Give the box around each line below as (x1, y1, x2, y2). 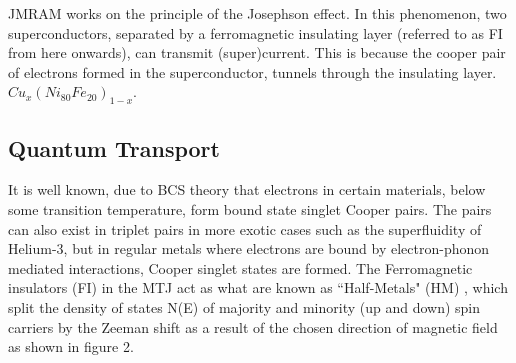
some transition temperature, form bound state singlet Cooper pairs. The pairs (8, 198, 492, 219)
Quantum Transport (8, 132, 220, 163)
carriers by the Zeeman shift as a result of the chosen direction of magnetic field (8, 316, 498, 337)
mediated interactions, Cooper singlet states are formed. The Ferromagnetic (8, 257, 473, 278)
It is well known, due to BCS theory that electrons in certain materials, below (8, 179, 486, 200)
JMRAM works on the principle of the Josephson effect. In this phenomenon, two (8, 3, 507, 23)
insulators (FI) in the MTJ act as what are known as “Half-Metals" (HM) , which (8, 277, 508, 298)
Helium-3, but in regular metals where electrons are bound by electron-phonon (8, 238, 490, 259)
